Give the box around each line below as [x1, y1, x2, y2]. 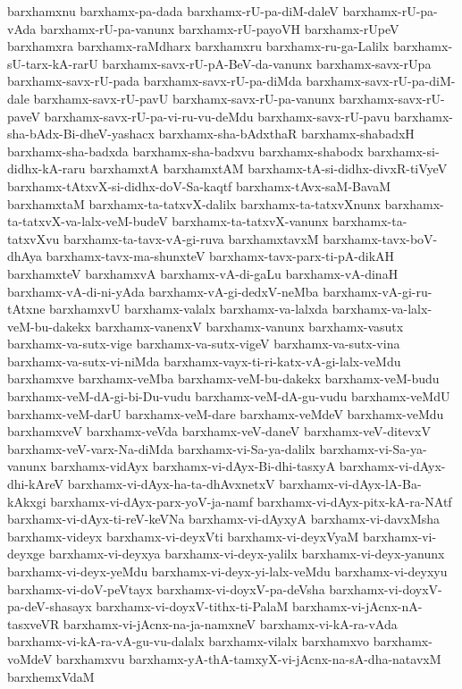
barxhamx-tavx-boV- [323, 229, 438, 248]
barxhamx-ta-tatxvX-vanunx [172, 212, 329, 231]
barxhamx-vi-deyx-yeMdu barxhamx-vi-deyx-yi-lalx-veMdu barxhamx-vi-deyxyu [7, 562, 448, 580]
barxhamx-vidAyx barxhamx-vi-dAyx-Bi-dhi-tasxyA [50, 457, 336, 475]
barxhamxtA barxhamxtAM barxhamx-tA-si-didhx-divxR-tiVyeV [89, 159, 448, 178]
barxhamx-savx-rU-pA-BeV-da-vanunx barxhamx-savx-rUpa [102, 54, 432, 72]
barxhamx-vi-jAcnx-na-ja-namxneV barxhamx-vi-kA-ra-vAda [63, 614, 398, 633]
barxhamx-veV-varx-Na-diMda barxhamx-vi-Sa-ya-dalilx [7, 439, 315, 458]
